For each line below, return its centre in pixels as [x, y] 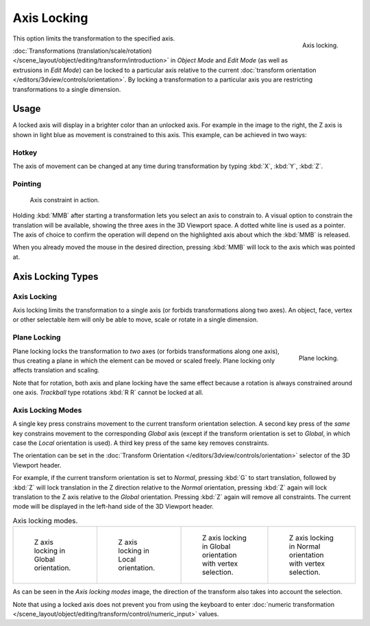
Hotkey [25, 152]
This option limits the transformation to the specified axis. [94, 38]
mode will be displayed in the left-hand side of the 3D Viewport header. [113, 507]
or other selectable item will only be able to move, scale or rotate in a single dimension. [135, 320]
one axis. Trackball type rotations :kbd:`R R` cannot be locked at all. [108, 393]
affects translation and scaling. [56, 370]
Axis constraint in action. [65, 200]
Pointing [27, 184]
